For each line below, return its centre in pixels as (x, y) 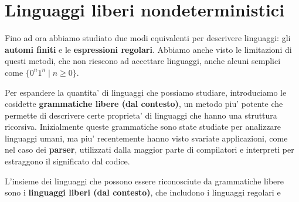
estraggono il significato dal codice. (67, 161)
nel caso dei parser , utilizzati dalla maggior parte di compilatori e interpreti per (149, 149)
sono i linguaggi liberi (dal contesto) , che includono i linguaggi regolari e (143, 192)
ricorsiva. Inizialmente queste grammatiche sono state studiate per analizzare (143, 127)
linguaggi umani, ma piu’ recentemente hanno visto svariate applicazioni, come (146, 138)
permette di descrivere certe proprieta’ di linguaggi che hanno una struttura (141, 115)
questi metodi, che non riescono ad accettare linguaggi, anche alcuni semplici (143, 61)
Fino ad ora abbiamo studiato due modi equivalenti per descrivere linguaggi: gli (148, 38)
